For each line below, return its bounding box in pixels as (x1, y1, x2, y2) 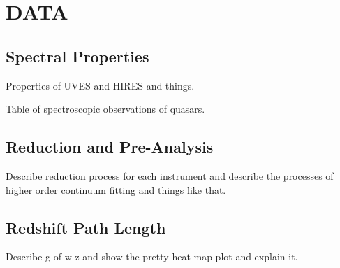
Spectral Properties (6, 45, 149, 66)
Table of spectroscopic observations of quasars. (6, 101, 205, 116)
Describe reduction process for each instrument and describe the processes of (6, 168, 334, 183)
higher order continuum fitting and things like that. (6, 182, 226, 197)
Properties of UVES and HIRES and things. (6, 78, 195, 92)
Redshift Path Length (6, 216, 166, 238)
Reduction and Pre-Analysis (6, 136, 214, 157)
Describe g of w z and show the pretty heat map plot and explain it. (6, 249, 298, 264)
